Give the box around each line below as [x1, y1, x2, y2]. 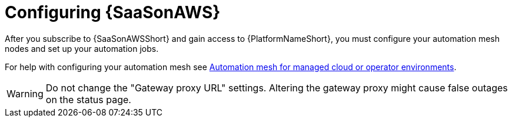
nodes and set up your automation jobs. [5, 43, 159, 54]
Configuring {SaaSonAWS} [5, 2, 221, 22]
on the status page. [45, 93, 131, 105]
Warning [6, 87, 44, 100]
